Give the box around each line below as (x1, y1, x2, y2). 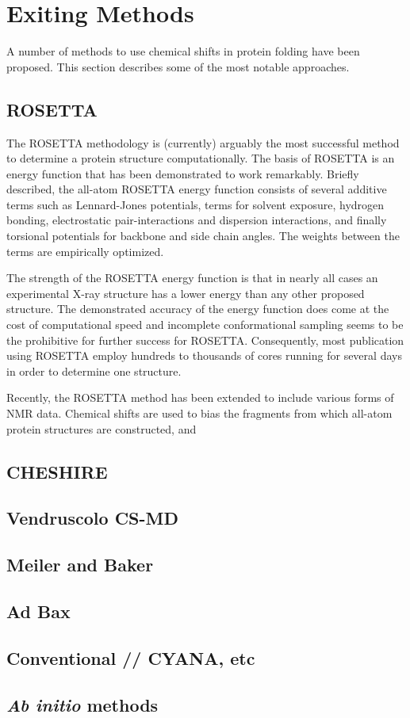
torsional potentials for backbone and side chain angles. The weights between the (6, 227, 400, 244)
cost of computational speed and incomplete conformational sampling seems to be (6, 316, 404, 333)
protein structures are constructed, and (6, 420, 197, 437)
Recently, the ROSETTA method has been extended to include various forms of (6, 389, 394, 406)
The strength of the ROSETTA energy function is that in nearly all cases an (6, 269, 378, 286)
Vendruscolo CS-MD (6, 506, 179, 530)
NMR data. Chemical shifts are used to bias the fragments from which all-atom (6, 405, 393, 422)
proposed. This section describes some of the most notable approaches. (6, 58, 350, 74)
